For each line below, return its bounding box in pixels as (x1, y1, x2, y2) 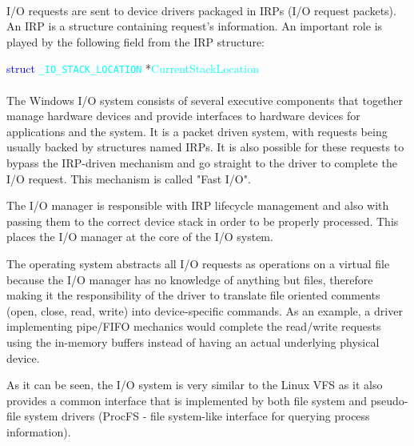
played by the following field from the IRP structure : (6, 33, 265, 50)
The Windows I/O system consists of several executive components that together (6, 91, 404, 108)
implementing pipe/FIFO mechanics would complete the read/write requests (6, 318, 381, 335)
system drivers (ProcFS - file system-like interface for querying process (24, 408, 370, 424)
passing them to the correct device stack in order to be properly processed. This (6, 212, 399, 229)
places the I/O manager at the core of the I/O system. (6, 228, 273, 245)
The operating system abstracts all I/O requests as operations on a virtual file (6, 255, 390, 271)
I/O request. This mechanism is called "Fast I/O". (6, 170, 251, 187)
